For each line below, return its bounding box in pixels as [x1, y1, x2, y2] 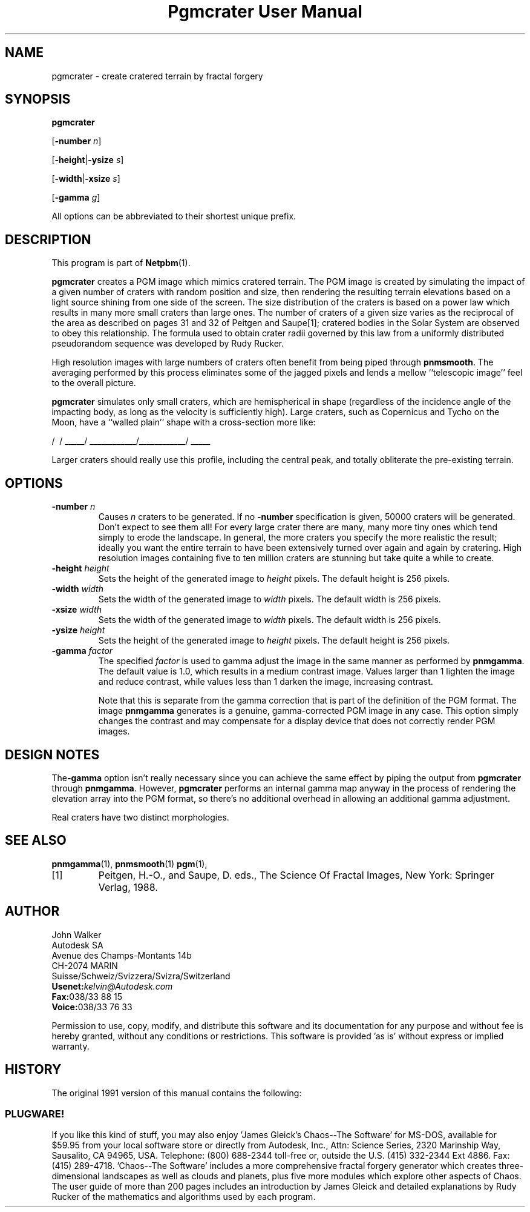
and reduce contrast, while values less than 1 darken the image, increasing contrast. [98, 676, 433, 687]
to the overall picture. [51, 378, 136, 388]
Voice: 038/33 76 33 [51, 1001, 132, 1012]
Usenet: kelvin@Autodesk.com [51, 981, 173, 991]
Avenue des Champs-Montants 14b [51, 950, 192, 961]
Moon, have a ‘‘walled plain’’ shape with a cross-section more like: [51, 417, 316, 428]
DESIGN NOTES [5, 747, 100, 762]
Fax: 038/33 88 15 [51, 991, 122, 1002]
